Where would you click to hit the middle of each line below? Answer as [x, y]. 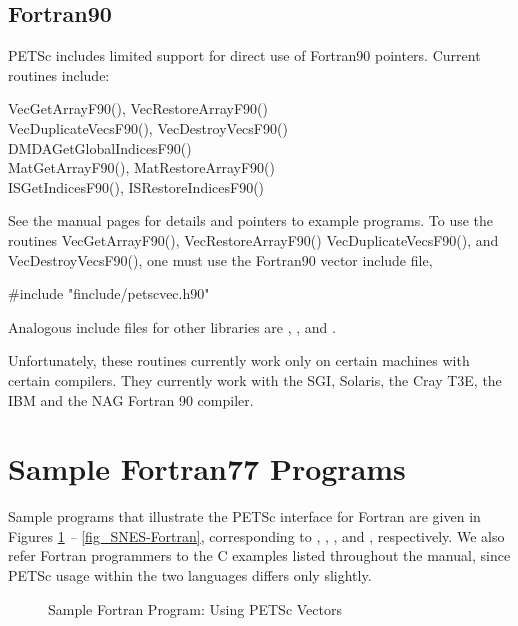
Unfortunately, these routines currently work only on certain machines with [239, 360]
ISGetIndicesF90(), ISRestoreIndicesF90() [136, 186]
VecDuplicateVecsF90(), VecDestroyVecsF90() [148, 127]
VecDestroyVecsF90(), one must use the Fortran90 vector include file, [220, 259]
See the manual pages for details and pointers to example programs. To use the [251, 220]
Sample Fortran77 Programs [207, 468]
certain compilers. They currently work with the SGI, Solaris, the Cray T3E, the [255, 379]
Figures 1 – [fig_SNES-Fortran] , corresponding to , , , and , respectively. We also [256, 535]
